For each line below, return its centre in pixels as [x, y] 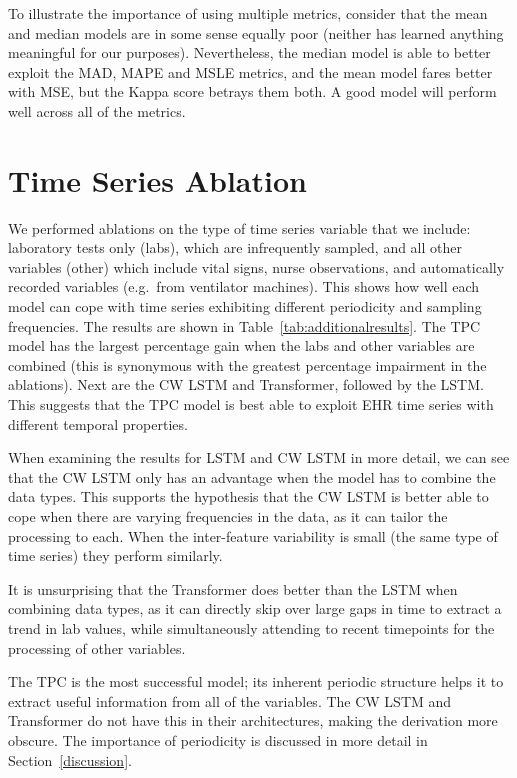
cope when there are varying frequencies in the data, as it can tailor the [228, 516]
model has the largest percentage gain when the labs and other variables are [241, 345]
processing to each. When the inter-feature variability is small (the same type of [253, 535]
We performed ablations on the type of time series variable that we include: [239, 227]
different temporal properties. [98, 423]
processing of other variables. [97, 647]
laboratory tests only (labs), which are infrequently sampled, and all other [235, 247]
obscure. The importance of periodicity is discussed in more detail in [218, 739]
